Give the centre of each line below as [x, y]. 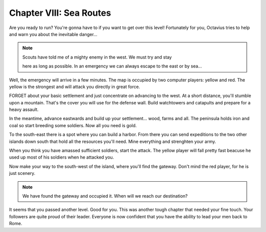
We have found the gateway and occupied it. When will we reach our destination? [105, 196]
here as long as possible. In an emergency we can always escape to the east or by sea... [112, 66]
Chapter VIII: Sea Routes [60, 13]
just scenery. [22, 173]
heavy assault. [24, 110]
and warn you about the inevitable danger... [53, 34]
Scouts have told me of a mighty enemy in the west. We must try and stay [97, 57]
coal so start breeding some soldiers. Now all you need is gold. [73, 125]
